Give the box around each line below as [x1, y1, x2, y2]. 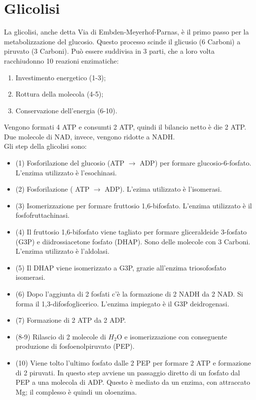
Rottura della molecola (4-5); [15, 89, 104, 99]
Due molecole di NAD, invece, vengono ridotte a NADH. [4, 131, 175, 141]
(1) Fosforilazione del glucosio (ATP [15, 158, 125, 168]
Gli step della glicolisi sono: [4, 141, 87, 151]
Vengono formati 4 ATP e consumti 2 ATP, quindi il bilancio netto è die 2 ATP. [4, 122, 247, 132]
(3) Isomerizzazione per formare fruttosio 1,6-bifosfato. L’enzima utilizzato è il [15, 200, 252, 210]
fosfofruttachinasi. [15, 210, 70, 220]
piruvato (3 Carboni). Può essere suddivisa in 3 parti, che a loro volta [4, 46, 215, 56]
